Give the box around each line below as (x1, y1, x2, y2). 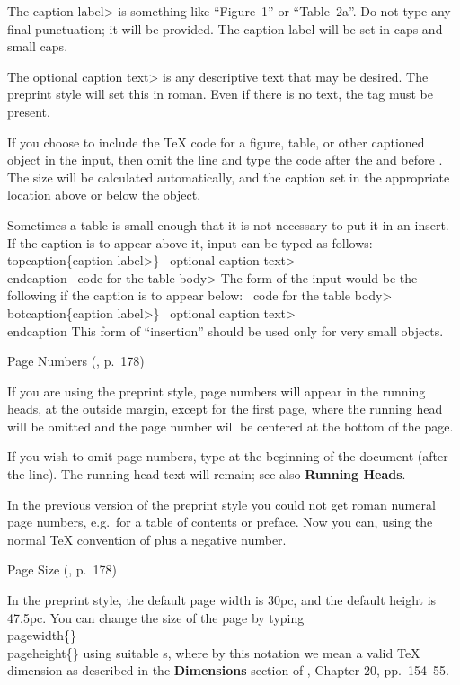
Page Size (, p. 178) (7, 560, 117, 579)
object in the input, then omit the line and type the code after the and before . (7, 150, 443, 169)
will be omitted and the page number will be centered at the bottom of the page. (7, 416, 454, 435)
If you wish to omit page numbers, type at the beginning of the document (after (7, 447, 448, 466)
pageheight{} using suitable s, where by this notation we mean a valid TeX (7, 643, 420, 662)
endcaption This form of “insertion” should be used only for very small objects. (7, 321, 444, 340)
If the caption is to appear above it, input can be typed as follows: (7, 233, 373, 252)
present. (7, 102, 50, 120)
